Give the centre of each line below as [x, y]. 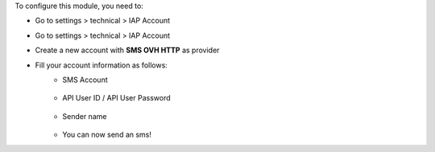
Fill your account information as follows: [101, 65]
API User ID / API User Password [116, 98]
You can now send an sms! [107, 135]
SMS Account [85, 80]
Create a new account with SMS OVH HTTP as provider [127, 50]
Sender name [85, 116]
